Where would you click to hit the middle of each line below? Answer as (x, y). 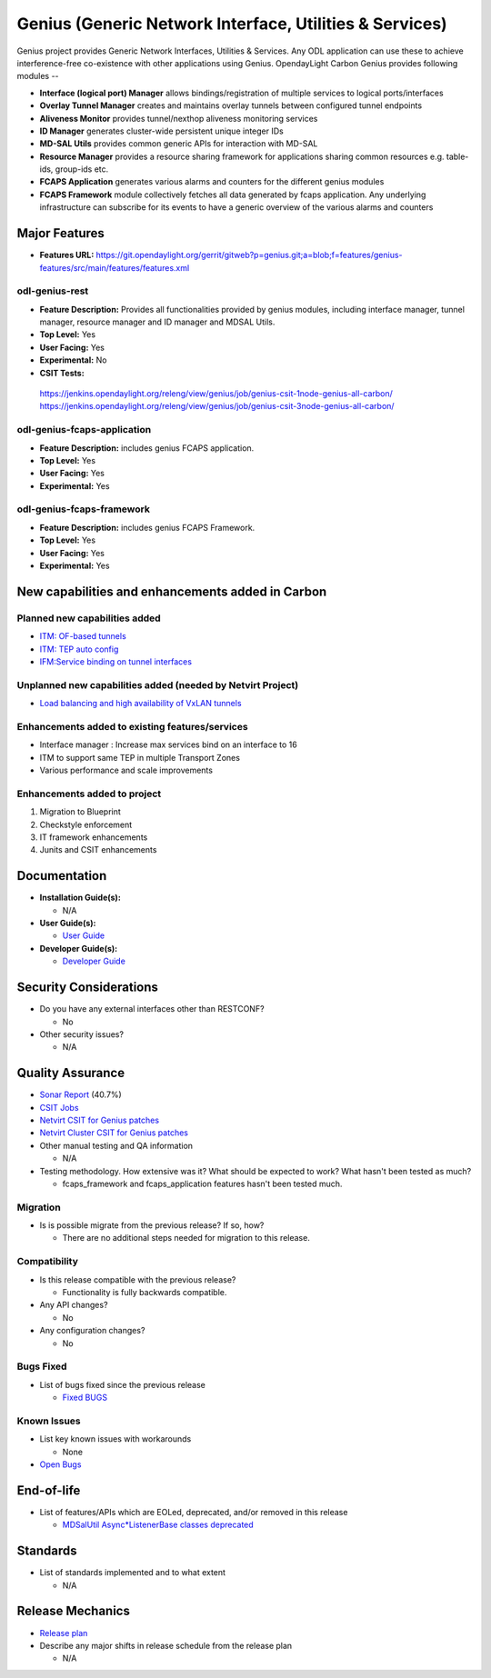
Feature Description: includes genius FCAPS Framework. (147, 527)
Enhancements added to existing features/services (133, 726)
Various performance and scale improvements (126, 770)
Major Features (60, 233)
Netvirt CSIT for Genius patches (99, 1120)
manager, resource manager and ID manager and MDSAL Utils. (157, 322)
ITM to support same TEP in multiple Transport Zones (140, 757)
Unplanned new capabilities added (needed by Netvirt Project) (158, 684)
